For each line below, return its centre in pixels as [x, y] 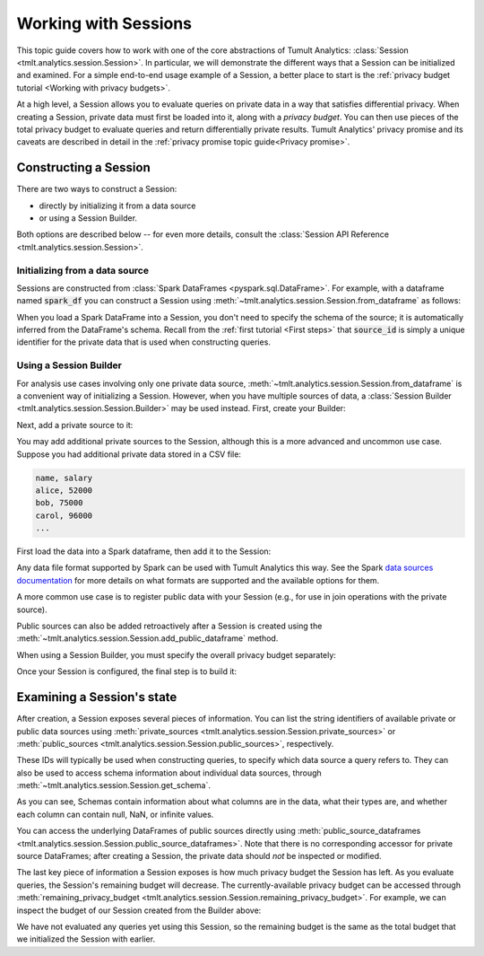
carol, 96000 [64, 515]
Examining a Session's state [97, 697]
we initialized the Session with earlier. [86, 939]
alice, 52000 [64, 490]
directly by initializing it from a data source [117, 206]
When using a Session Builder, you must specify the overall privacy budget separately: [176, 654]
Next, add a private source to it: [75, 425]
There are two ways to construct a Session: [97, 189]
